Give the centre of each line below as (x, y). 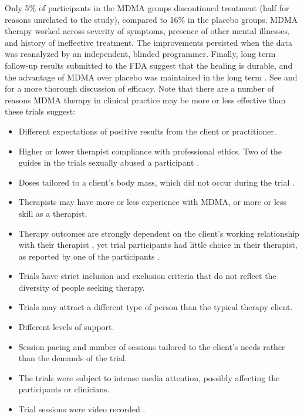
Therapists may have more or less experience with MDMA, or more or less (153, 202)
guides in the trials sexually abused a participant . (109, 162)
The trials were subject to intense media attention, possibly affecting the (149, 377)
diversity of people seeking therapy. (82, 287)
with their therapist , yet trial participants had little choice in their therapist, (158, 245)
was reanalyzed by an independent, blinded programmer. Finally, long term (140, 54)
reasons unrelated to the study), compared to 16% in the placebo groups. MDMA (151, 19)
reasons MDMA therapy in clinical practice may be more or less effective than (145, 100)
